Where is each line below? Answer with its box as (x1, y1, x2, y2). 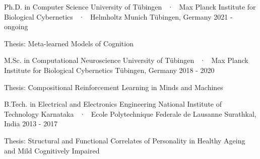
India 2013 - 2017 (4, 118, 58, 129)
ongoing (4, 21, 28, 32)
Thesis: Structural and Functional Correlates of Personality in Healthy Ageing (4, 135, 245, 145)
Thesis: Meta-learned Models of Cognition (4, 38, 134, 48)
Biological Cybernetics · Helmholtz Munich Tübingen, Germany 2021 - (4, 11, 233, 22)
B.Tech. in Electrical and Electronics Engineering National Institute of (4, 99, 222, 109)
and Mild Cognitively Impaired (4, 145, 100, 155)
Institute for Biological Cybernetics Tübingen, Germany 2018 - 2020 (4, 64, 215, 75)
